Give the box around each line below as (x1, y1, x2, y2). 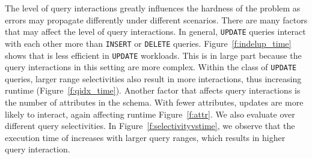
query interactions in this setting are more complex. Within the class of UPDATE (5, 61, 297, 73)
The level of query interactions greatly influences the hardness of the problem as (5, 2, 301, 14)
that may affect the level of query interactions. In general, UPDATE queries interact (5, 25, 306, 38)
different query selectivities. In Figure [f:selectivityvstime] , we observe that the (5, 119, 295, 132)
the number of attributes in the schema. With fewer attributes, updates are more (5, 96, 304, 108)
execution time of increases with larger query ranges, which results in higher (5, 131, 286, 143)
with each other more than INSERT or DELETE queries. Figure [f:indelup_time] (5, 37, 292, 49)
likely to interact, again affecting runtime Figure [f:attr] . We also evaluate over (5, 107, 295, 120)
